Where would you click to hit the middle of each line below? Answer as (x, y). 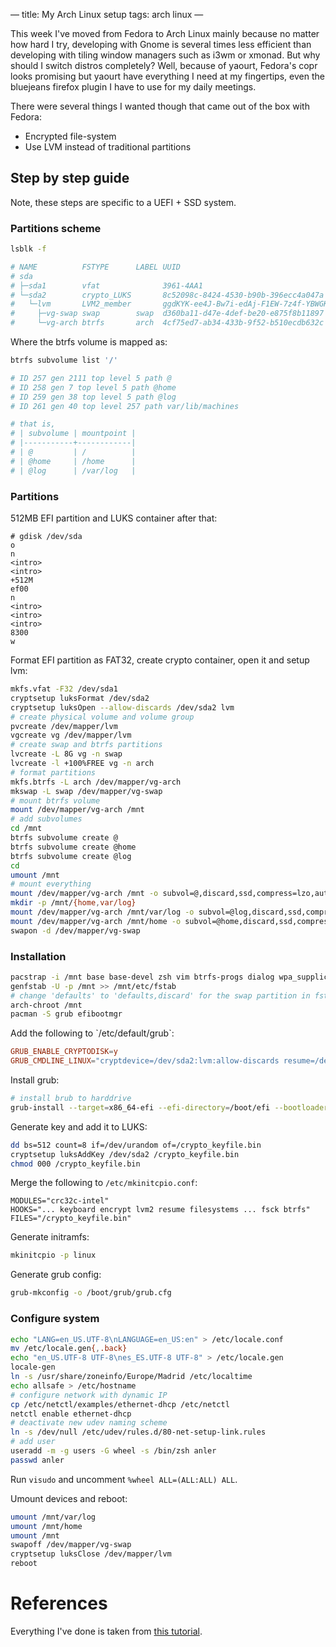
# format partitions (53, 772)
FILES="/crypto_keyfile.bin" (71, 1219)
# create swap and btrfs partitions (86, 745)
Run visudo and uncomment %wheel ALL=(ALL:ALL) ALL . (124, 1479)
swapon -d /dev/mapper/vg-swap (75, 930)
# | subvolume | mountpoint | (73, 434)
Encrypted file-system (70, 136)
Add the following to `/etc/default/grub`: (92, 1033)
